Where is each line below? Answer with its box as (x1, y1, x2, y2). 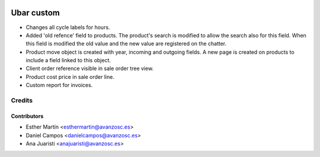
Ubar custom (11, 8, 60, 18)
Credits (11, 97, 33, 105)
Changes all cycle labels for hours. (25, 24, 110, 31)
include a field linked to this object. (25, 57, 111, 64)
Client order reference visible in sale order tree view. (25, 65, 154, 72)
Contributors (11, 113, 44, 120)
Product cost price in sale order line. (25, 73, 115, 80)
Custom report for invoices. (25, 82, 93, 89)
